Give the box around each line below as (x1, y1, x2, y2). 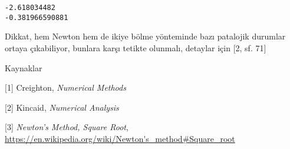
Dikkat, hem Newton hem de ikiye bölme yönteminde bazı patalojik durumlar (5, 30, 286, 42)
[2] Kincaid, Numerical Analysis (5, 101, 119, 113)
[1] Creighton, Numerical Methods (5, 81, 126, 94)
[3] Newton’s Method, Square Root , (5, 121, 128, 133)
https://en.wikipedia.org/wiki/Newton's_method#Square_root (5, 132, 235, 144)
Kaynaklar (5, 61, 42, 74)
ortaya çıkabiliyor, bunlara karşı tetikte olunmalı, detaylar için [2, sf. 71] (5, 41, 266, 54)
